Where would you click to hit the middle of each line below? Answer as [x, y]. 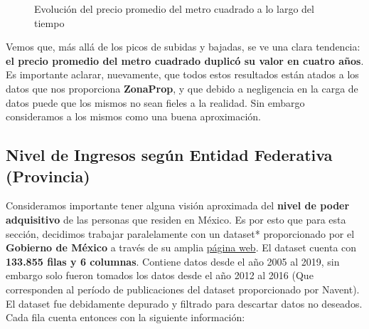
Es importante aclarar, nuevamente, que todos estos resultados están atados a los [182, 74]
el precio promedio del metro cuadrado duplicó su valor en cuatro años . [185, 60]
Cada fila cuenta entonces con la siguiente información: [125, 317]
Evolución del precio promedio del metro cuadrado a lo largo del [174, 9]
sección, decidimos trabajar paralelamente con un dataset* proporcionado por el [180, 233]
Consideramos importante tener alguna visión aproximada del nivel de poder [178, 205]
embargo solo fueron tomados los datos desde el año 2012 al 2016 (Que [160, 275]
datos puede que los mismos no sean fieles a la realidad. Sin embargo [155, 102]
